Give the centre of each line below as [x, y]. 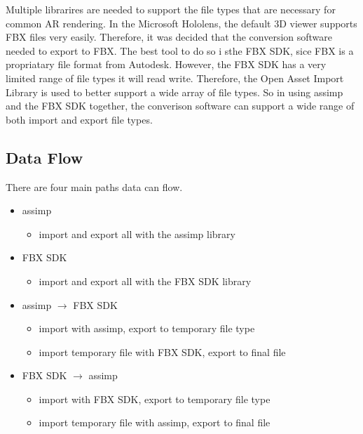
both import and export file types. [79, 119]
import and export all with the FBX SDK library [145, 281]
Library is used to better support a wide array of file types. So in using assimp [174, 92]
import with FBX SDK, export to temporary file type [155, 399]
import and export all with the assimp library [137, 234]
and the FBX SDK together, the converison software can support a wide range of [180, 106]
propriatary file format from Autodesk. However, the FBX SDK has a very [166, 64]
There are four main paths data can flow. [94, 186]
